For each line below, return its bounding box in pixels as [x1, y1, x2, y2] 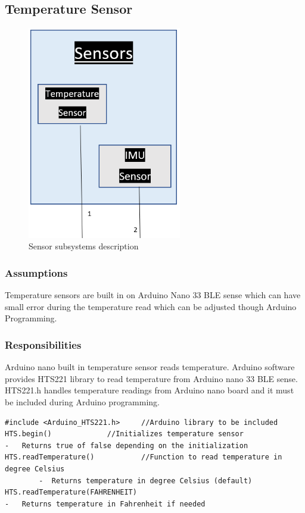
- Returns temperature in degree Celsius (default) [39, 476, 253, 485]
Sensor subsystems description [29, 240, 139, 252]
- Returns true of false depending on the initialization [5, 441, 248, 450]
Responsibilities [5, 337, 82, 352]
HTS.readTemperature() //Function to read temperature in [5, 453, 282, 462]
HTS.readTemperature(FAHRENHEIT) [5, 488, 137, 497]
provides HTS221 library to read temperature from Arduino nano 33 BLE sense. [5, 372, 298, 384]
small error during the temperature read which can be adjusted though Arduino [5, 300, 297, 312]
